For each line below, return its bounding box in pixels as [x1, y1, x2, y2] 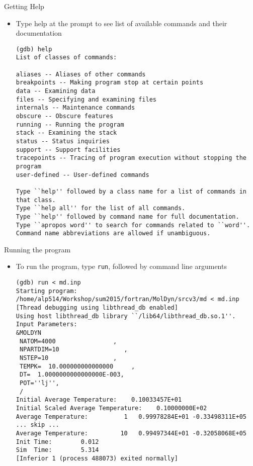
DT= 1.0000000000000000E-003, [19, 371, 124, 379]
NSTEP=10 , [19, 354, 117, 362]
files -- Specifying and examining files [16, 96, 156, 103]
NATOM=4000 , [19, 337, 117, 345]
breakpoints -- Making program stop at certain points [16, 79, 204, 86]
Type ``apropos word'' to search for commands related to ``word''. [16, 221, 250, 229]
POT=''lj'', [19, 380, 59, 387]
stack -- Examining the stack [16, 129, 117, 137]
